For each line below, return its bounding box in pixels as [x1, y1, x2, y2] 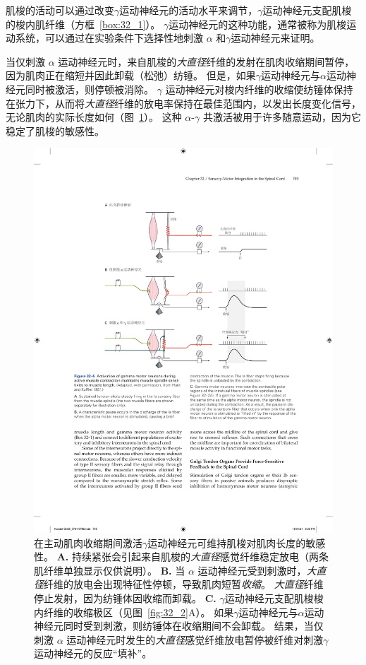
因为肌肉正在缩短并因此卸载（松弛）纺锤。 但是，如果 [6, 68, 256, 83]
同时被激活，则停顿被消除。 [25, 81, 154, 96]
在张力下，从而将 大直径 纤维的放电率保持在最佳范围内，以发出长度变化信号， [6, 95, 361, 110]
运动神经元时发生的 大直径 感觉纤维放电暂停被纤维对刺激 [66, 632, 324, 647]
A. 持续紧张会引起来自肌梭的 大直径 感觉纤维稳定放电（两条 [56, 549, 329, 564]
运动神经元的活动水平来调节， [119, 3, 258, 17]
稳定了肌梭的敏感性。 [6, 123, 104, 138]
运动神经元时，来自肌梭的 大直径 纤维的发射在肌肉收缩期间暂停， [58, 54, 355, 69]
